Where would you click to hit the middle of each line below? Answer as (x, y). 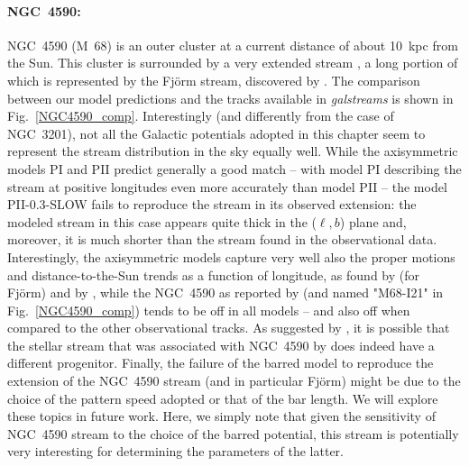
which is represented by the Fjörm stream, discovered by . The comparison (214, 80)
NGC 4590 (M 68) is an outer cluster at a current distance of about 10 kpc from (233, 45)
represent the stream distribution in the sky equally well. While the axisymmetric (233, 151)
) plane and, (373, 221)
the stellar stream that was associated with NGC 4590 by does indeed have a (221, 345)
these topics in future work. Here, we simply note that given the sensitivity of (221, 416)
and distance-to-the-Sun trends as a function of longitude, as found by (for (214, 274)
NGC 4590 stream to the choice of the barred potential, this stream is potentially (233, 433)
